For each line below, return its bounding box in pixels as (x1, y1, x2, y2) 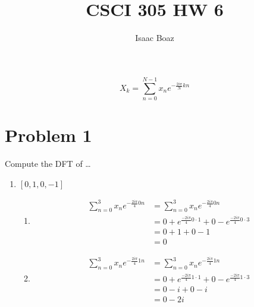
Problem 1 (5, 123, 92, 147)
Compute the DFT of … (5, 157, 91, 169)
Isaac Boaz (135, 31, 174, 44)
